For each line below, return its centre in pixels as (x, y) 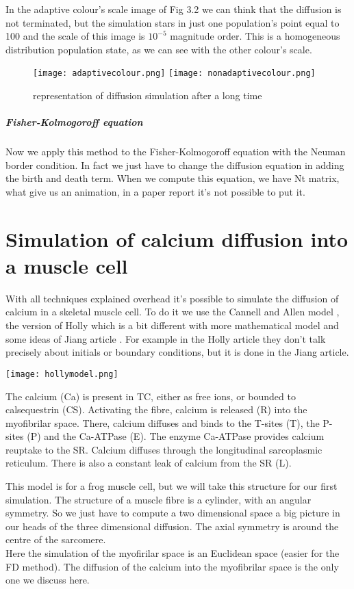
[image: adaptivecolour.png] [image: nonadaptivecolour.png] (174, 74)
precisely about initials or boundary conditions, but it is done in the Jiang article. (177, 352)
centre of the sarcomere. (56, 539)
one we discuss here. (48, 580)
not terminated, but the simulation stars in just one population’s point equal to (173, 22)
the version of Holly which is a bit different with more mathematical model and (172, 325)
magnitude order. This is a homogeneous (255, 36)
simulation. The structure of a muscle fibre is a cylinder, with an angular (159, 499)
